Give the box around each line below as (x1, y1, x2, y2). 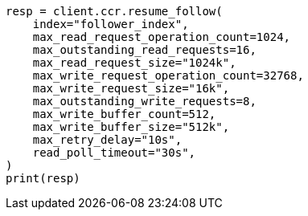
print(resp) (6, 172, 80, 185)
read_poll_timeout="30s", (32, 146, 196, 159)
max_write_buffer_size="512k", (32, 120, 230, 133)
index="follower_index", (32, 18, 189, 31)
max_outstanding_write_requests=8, (32, 95, 257, 108)
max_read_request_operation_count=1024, (32, 31, 291, 43)
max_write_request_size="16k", (32, 82, 230, 95)
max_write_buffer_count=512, (32, 108, 216, 120)
